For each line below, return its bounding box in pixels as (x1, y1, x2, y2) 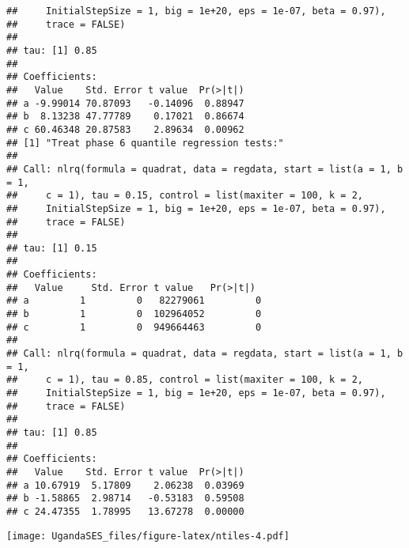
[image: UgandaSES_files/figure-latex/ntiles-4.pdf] (6, 530, 290, 542)
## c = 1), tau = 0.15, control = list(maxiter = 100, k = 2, (6, 190, 364, 202)
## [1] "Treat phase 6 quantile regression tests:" (6, 137, 284, 149)
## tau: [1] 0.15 (6, 242, 97, 254)
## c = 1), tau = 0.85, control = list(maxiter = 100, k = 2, (6, 374, 364, 386)
